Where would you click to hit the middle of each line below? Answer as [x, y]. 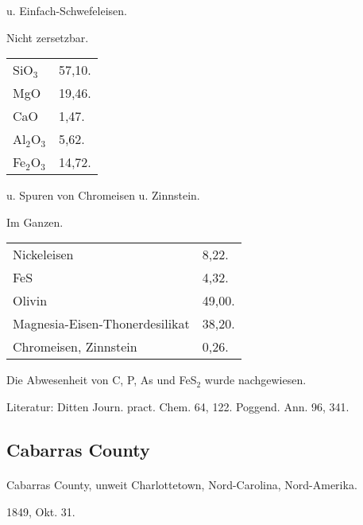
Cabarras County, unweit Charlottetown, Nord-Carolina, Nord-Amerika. [182, 484]
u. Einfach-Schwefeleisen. [67, 10]
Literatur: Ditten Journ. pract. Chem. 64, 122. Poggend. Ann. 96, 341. [178, 406]
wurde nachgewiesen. [255, 380]
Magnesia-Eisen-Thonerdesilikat [101, 324]
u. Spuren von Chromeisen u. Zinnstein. [103, 195]
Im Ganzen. [35, 222]
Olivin [30, 301]
